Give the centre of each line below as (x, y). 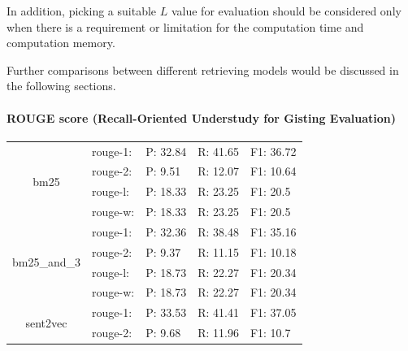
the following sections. (61, 86)
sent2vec (46, 322)
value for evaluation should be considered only (286, 11)
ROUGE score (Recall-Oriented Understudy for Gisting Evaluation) (202, 117)
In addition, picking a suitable (82, 11)
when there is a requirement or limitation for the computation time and (185, 26)
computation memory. (61, 43)
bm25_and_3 (47, 262)
